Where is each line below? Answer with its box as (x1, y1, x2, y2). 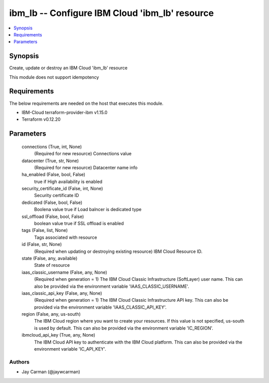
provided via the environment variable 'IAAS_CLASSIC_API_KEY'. (34, 304, 167, 310)
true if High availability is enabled (34, 179, 103, 185)
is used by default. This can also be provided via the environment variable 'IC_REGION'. (34, 325, 214, 331)
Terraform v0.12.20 (21, 116, 61, 122)
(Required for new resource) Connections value (34, 151, 132, 157)
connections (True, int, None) (21, 144, 82, 150)
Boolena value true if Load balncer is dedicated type (34, 206, 142, 212)
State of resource (34, 262, 70, 268)
